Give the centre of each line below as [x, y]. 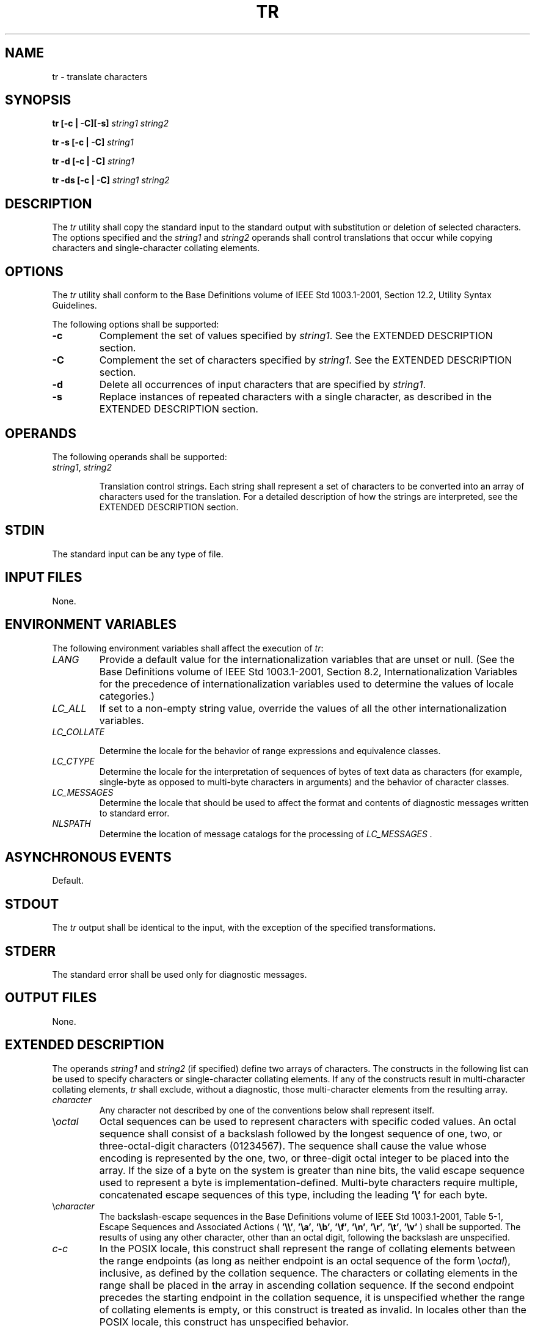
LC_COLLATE [78, 732]
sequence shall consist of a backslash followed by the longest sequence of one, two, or [301, 1133]
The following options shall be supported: [136, 324]
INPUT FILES [44, 577]
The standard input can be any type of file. [138, 554]
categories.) [127, 696]
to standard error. [134, 813]
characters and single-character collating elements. [156, 248]
